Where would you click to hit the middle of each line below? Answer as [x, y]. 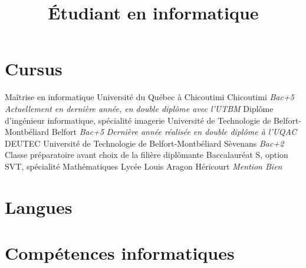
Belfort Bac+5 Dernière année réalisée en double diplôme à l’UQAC [174, 132]
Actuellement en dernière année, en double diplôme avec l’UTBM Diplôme [139, 108]
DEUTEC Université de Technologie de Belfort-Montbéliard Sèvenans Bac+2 [144, 143]
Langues [39, 206]
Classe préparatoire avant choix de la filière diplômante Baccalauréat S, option [147, 155]
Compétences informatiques [120, 253]
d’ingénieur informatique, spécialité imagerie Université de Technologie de [138, 120]
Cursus [34, 69]
